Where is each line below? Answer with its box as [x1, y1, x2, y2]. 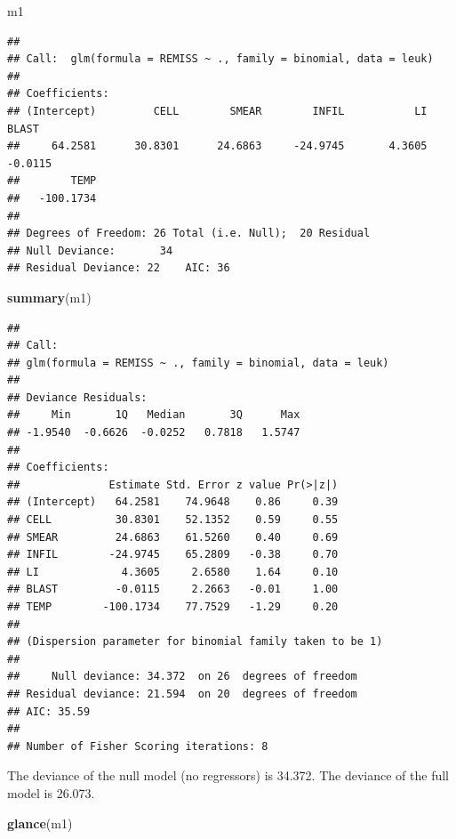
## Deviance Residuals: [7, 391, 148, 404]
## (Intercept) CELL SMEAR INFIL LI [7, 104, 428, 117]
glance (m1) [7, 813, 73, 832]
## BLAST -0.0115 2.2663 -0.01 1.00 [7, 583, 339, 596]
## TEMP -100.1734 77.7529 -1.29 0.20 [7, 601, 339, 613]
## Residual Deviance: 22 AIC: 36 [7, 262, 230, 275]
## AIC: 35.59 [7, 705, 91, 718]
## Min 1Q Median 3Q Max [7, 408, 300, 422]
